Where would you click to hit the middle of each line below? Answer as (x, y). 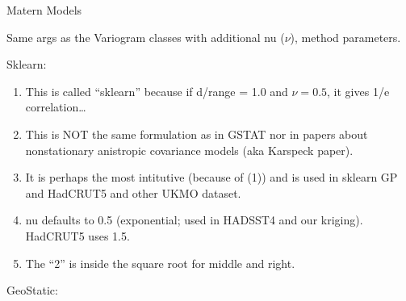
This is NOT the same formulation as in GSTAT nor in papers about (197, 134)
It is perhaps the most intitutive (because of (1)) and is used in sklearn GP (211, 177)
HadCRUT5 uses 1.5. (77, 235)
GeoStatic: (32, 290)
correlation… (56, 107)
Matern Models (44, 10)
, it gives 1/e (358, 91)
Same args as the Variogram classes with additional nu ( (146, 37)
